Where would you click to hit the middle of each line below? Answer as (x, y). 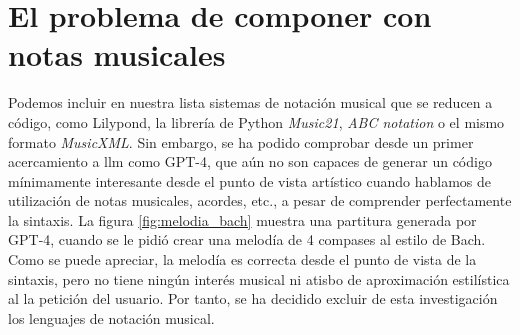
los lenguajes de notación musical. (111, 317)
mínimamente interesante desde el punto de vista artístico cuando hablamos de (250, 180)
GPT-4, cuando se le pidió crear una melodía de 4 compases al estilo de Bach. (247, 239)
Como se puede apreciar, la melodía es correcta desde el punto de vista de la (242, 259)
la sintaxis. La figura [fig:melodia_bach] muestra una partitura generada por (242, 219)
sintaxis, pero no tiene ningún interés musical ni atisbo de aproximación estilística (259, 278)
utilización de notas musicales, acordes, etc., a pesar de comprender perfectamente (260, 200)
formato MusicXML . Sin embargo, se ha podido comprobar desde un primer (241, 141)
